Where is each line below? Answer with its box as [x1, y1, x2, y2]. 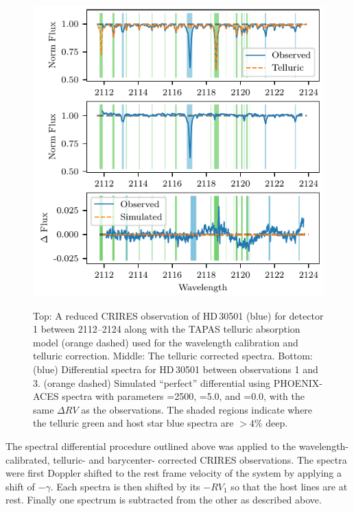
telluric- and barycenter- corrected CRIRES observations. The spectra [53, 452, 347, 466]
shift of [5, 479, 35, 493]
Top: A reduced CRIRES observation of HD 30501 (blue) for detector [33, 308, 324, 322]
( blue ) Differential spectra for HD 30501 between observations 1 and [33, 361, 318, 376]
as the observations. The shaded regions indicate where [81, 402, 313, 416]
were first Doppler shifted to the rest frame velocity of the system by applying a [5, 466, 342, 480]
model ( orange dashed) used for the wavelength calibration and [33, 335, 298, 349]
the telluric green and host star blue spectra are [33, 416, 234, 430]
